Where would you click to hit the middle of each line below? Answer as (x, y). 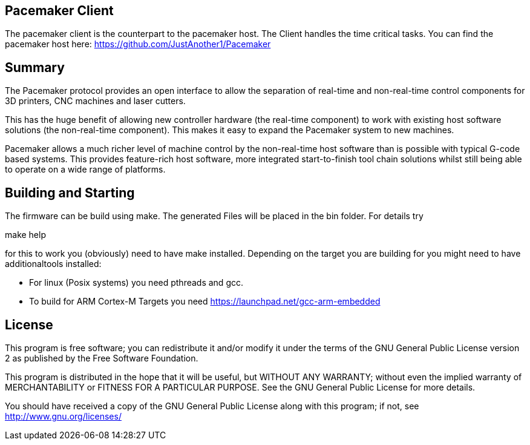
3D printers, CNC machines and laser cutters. (95, 101)
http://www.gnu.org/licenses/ (63, 416)
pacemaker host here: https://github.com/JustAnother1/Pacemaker (138, 44)
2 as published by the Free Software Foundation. (102, 358)
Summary (35, 67)
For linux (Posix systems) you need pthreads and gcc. (136, 283)
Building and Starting (70, 193)
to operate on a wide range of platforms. (85, 170)
